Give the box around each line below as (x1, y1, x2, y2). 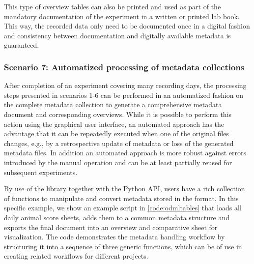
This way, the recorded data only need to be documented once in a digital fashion (4, 21, 250, 31)
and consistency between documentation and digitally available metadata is (4, 30, 231, 40)
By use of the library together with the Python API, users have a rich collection (4, 183, 245, 194)
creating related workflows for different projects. (4, 251, 148, 261)
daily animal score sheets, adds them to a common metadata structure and (4, 212, 229, 222)
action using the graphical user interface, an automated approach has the (4, 118, 225, 129)
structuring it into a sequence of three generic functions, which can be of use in (4, 241, 242, 251)
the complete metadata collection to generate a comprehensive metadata (4, 99, 222, 110)
